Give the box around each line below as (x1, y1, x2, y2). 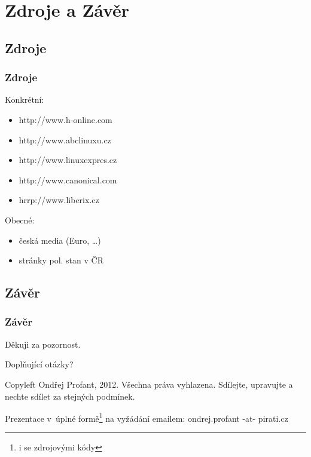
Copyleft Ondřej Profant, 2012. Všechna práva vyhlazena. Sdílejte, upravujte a (5, 378, 293, 390)
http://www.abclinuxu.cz (19, 133, 111, 146)
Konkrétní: (5, 93, 44, 106)
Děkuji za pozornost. (5, 338, 81, 350)
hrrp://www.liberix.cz (19, 194, 99, 206)
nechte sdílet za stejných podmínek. (5, 389, 135, 402)
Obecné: (5, 213, 35, 226)
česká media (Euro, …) (19, 234, 101, 246)
